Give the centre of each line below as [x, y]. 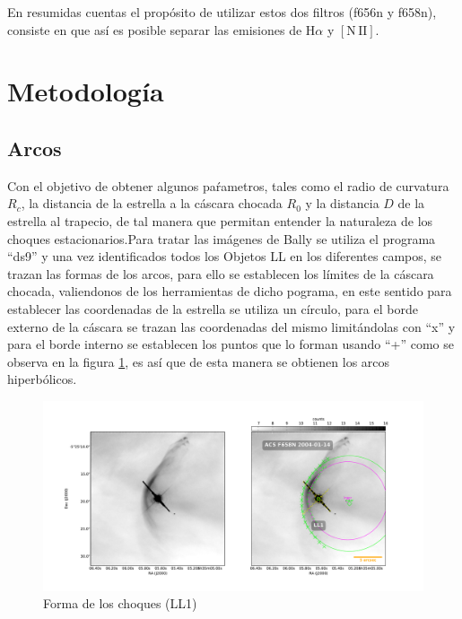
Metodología [86, 91]
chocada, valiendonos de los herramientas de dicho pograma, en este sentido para [230, 291]
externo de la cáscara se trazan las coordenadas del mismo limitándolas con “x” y [231, 326]
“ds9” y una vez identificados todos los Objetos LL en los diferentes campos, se [225, 256]
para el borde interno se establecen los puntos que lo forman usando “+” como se [231, 344]
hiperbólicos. [42, 379]
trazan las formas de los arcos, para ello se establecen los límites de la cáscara [221, 273]
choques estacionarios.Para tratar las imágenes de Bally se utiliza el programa [222, 238]
